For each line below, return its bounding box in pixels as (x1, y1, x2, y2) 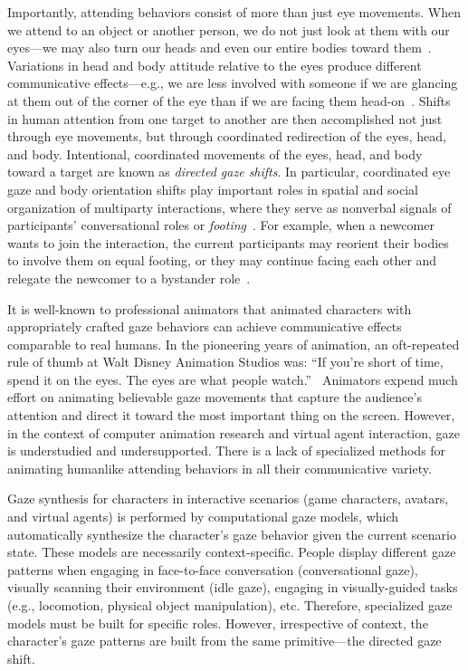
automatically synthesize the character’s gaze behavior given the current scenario (7, 524, 456, 543)
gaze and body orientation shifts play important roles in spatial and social (7, 179, 418, 198)
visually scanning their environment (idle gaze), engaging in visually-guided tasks (7, 578, 458, 597)
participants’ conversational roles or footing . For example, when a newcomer (7, 216, 435, 235)
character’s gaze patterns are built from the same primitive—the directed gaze (7, 631, 442, 650)
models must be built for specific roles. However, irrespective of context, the (7, 613, 428, 632)
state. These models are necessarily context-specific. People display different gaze (7, 542, 456, 561)
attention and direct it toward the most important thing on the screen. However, (7, 406, 455, 425)
